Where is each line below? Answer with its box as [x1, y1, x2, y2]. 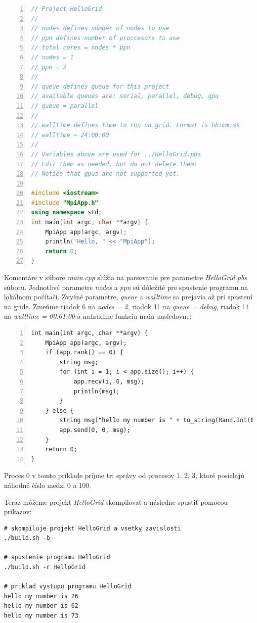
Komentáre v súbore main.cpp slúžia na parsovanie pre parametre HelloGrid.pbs [4, 272, 247, 283]
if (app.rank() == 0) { [45, 349, 124, 356]
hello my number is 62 [4, 602, 79, 610]
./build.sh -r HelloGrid [4, 564, 86, 571]
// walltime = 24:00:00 [31, 131, 109, 139]
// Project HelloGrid [31, 5, 102, 12]
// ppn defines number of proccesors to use [31, 34, 180, 42]
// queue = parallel [31, 102, 99, 109]
